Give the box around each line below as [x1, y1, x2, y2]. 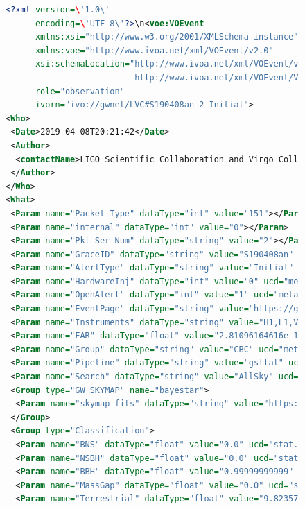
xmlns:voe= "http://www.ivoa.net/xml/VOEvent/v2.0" [35, 45, 274, 55]
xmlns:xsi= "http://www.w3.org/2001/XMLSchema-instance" [35, 32, 299, 42]
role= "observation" [35, 86, 125, 96]
